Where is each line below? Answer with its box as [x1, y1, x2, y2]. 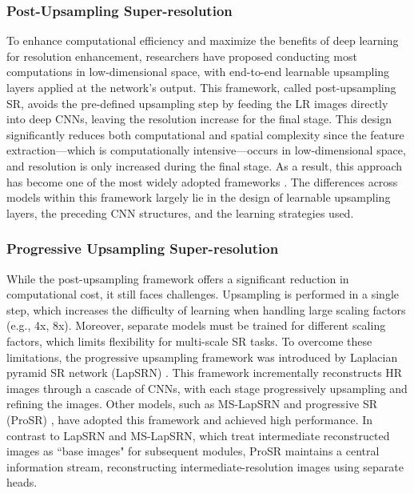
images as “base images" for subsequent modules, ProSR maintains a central [6, 443, 380, 459]
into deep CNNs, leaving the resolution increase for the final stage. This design [6, 110, 392, 127]
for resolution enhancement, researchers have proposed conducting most [6, 47, 357, 64]
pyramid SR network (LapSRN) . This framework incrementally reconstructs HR [6, 364, 403, 381]
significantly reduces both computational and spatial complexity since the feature [6, 126, 404, 142]
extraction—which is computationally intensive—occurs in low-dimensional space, [6, 142, 406, 158]
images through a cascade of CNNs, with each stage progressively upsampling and [6, 379, 408, 396]
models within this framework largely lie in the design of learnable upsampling [6, 189, 391, 206]
